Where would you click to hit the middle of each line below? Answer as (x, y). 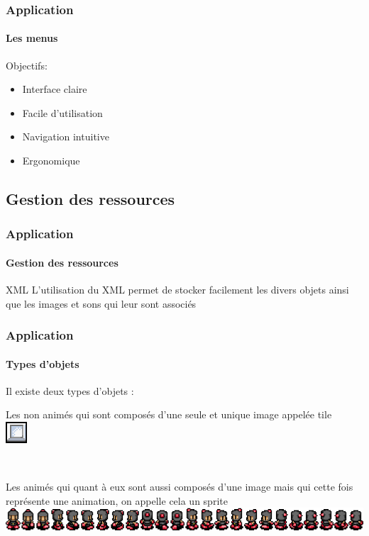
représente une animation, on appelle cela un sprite (117, 500)
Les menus (32, 38)
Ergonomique (51, 161)
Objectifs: (27, 65)
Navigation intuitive (66, 136)
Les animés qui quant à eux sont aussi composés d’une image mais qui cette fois (180, 487)
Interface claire (55, 89)
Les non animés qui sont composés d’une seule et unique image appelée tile (169, 414)
